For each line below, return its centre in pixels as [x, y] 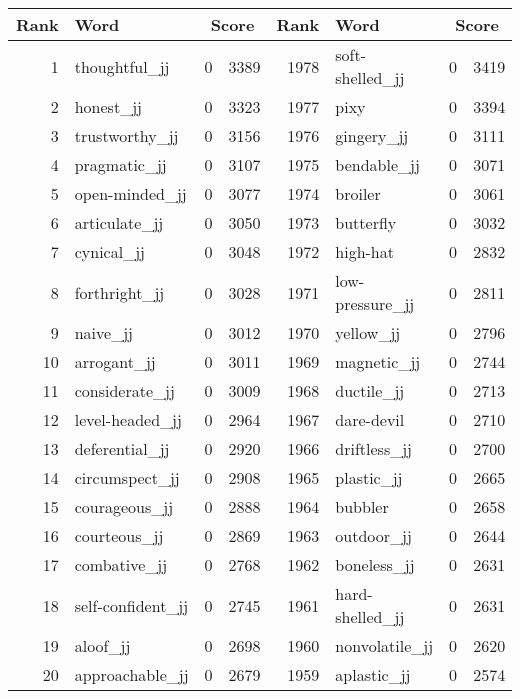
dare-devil [370, 419]
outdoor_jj [373, 535]
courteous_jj [119, 535]
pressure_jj [375, 303]
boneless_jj [375, 564]
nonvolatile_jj [384, 645]
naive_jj [103, 332]
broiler [358, 193]
